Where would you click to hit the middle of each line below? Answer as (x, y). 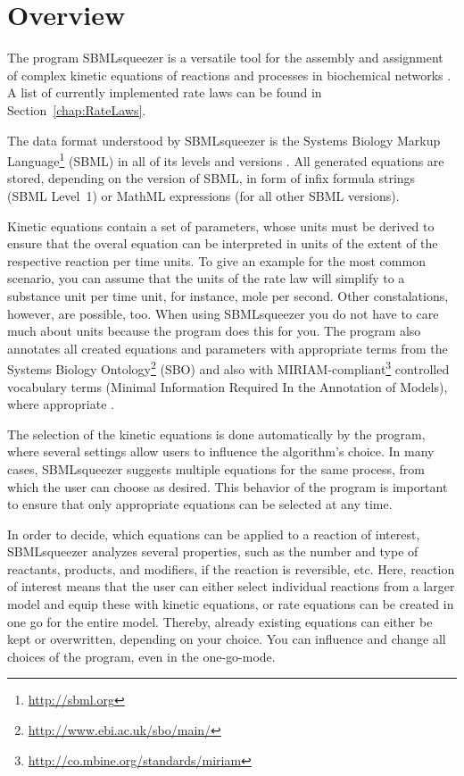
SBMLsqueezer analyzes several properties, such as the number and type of (213, 551)
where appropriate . (61, 404)
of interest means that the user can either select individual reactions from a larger (231, 586)
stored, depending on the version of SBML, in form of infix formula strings (211, 178)
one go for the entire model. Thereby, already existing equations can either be (220, 621)
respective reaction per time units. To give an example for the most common (216, 260)
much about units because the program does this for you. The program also (214, 331)
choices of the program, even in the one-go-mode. (141, 656)
